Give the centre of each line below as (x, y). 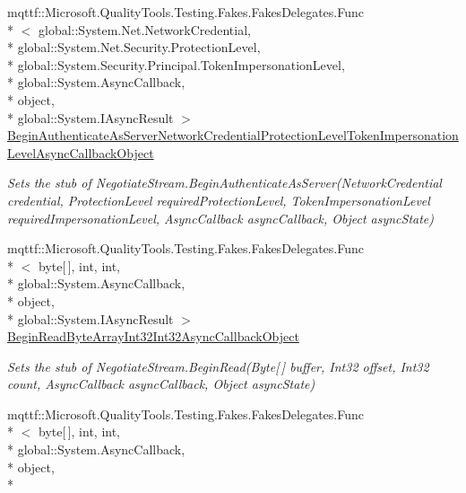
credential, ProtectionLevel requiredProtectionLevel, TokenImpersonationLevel (219, 200)
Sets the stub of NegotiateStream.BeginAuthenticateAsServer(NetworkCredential (224, 183)
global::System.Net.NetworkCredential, (144, 29)
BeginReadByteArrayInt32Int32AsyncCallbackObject (153, 336)
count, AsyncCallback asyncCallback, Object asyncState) (161, 384)
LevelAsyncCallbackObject (81, 152)
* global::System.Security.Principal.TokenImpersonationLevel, (176, 64)
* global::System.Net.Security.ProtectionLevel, (134, 47)
